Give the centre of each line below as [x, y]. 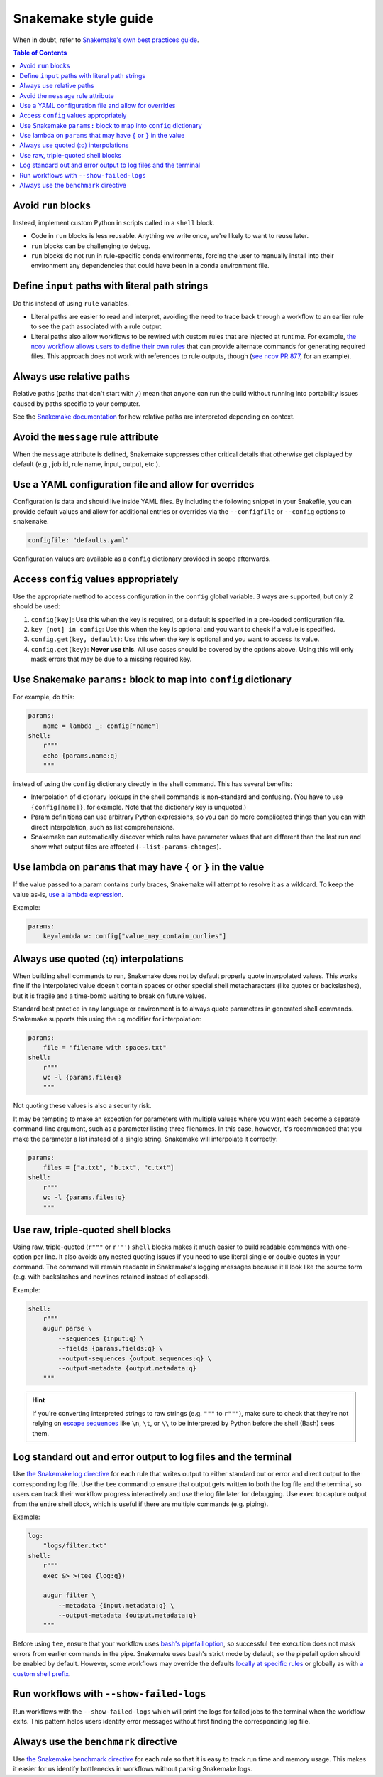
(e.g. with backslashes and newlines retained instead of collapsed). [111, 1277]
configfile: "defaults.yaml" [79, 540]
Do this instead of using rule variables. [71, 304]
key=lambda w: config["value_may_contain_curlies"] [135, 936]
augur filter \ [69, 1595]
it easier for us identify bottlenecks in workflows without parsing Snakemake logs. [133, 1769]
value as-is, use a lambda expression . [68, 894]
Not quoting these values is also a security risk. [82, 1106]
